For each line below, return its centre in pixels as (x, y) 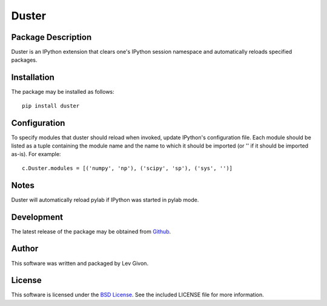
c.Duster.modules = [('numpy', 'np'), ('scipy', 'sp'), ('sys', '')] (127, 168)
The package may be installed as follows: (63, 92)
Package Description (51, 37)
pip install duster (51, 106)
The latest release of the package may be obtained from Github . (91, 231)
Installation (33, 78)
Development (37, 217)
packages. (24, 60)
